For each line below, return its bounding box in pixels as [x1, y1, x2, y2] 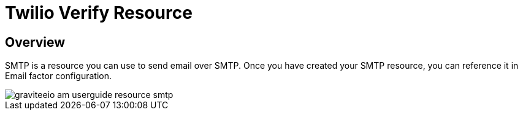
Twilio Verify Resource [5, 2, 193, 23]
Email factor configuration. [5, 71, 112, 82]
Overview [5, 34, 66, 50]
